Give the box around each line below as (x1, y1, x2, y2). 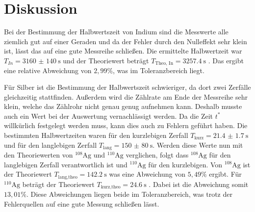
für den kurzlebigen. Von (148, 159, 223, 169)
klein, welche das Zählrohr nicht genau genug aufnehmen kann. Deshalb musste (4, 101, 242, 111)
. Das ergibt (208, 55, 244, 65)
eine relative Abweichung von (4, 65, 92, 76)
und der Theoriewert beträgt (63, 55, 149, 65)
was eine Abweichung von (109, 169, 186, 179)
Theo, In (155, 61, 174, 66)
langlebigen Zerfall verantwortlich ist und (4, 159, 127, 169)
